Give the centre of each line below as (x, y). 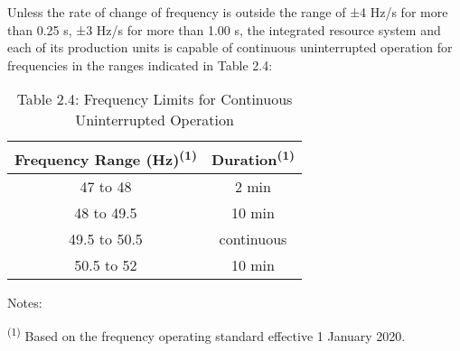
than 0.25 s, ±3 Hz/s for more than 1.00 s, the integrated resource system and (224, 29)
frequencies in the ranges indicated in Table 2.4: (140, 65)
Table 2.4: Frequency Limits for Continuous (155, 99)
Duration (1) (253, 157)
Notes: (25, 302)
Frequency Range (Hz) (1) (106, 157)
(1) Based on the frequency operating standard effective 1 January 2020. (207, 334)
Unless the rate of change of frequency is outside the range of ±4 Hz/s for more (228, 12)
